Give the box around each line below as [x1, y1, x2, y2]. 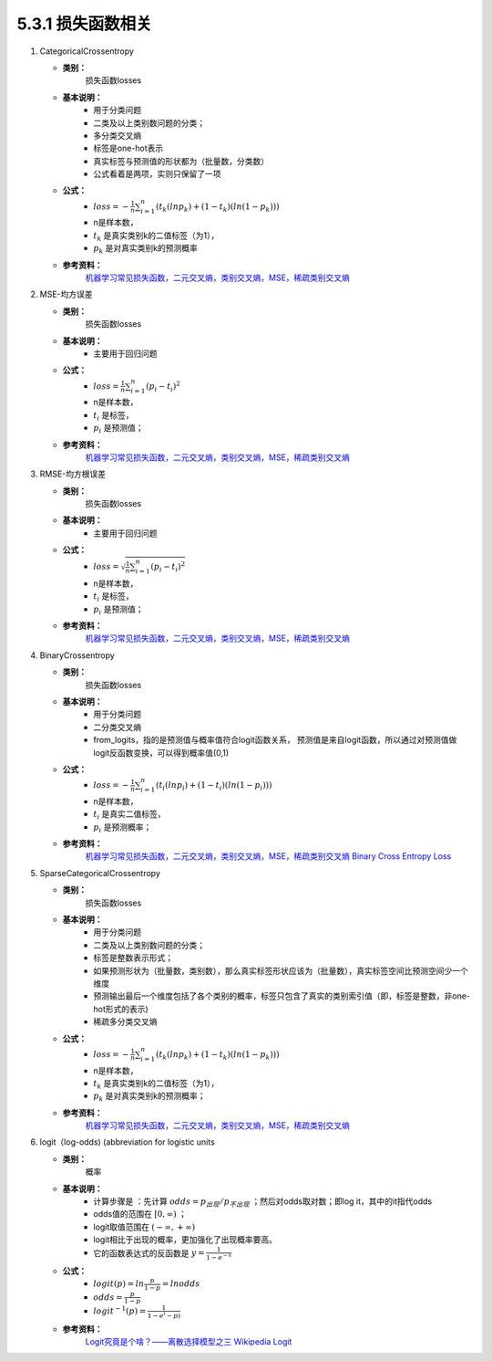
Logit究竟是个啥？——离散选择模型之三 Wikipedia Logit [85, 1336, 292, 1347]
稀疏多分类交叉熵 [93, 1016, 158, 1027]
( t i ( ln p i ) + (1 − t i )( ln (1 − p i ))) [155, 780, 272, 792]
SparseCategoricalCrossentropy [39, 867, 161, 878]
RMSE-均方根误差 [39, 468, 107, 479]
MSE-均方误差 [39, 288, 93, 300]
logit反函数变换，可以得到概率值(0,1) [93, 747, 230, 758]
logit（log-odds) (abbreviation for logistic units [39, 1136, 216, 1147]
